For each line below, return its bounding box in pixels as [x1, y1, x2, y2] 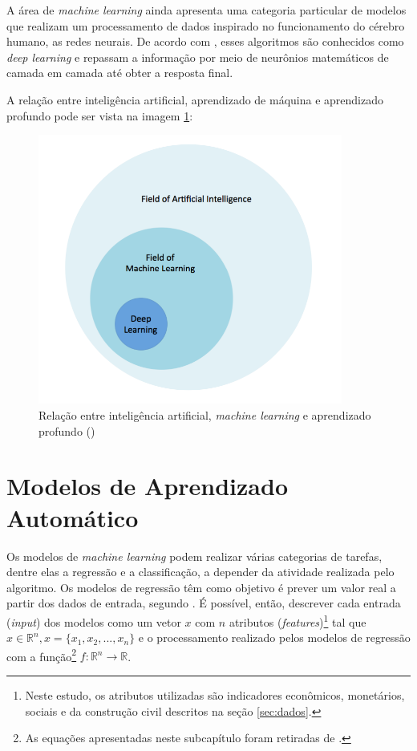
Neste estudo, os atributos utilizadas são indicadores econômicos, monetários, [25, 687, 405, 704]
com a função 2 [6, 645, 77, 664]
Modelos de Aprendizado [6, 469, 288, 502]
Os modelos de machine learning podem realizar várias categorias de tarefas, [6, 547, 383, 564]
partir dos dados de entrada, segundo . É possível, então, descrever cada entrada [6, 595, 401, 611]
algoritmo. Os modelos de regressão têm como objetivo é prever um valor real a [6, 578, 396, 595]
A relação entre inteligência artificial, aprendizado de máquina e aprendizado [6, 91, 383, 108]
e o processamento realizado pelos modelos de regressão [138, 629, 411, 646]
